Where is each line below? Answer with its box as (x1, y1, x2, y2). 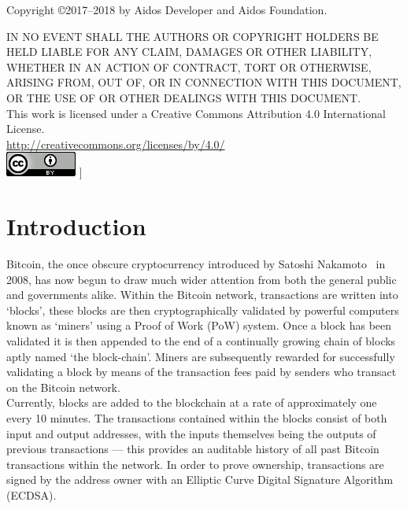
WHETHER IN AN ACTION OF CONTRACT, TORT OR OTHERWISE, (6, 58, 372, 75)
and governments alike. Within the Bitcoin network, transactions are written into (6, 286, 398, 303)
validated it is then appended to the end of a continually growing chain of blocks (6, 333, 396, 349)
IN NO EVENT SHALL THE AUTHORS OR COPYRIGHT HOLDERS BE (6, 28, 379, 44)
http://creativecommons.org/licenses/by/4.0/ (6, 135, 225, 152)
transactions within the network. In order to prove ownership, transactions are (6, 456, 384, 472)
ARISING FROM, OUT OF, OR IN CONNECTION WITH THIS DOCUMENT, (6, 74, 401, 90)
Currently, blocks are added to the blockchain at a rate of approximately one (6, 394, 377, 411)
